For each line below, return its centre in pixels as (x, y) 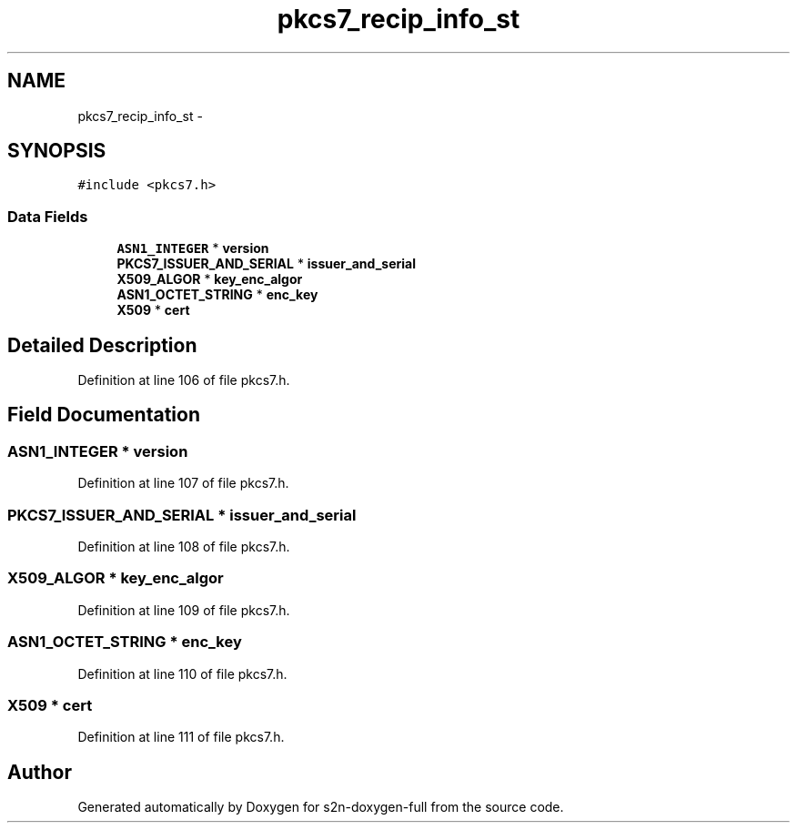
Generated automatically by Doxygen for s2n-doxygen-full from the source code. (321, 807)
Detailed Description (102, 345)
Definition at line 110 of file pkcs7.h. (182, 673)
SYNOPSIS (57, 151)
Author (40, 772)
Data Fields (48, 216)
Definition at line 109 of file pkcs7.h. (184, 610)
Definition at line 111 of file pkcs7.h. (181, 737)
